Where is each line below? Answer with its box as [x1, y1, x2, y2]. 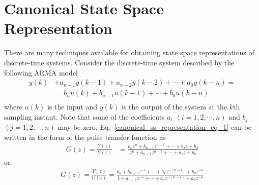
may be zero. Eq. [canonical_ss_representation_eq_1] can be [57, 122, 252, 132]
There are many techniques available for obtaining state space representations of [4, 47, 254, 58]
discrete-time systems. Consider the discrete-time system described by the [4, 57, 235, 67]
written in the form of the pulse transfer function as [4, 131, 166, 142]
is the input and [47, 101, 98, 112]
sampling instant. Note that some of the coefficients [4, 111, 165, 122]
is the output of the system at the [121, 101, 227, 112]
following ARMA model [4, 67, 78, 78]
